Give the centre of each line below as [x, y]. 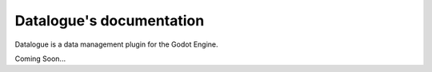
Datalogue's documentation [110, 21]
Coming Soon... [40, 59]
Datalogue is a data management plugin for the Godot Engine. [117, 44]
